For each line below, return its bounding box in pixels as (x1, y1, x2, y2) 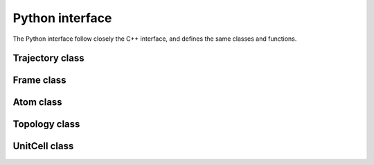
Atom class (12, 97, 62, 108)
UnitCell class (12, 140, 74, 152)
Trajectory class (12, 52, 84, 64)
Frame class (12, 75, 66, 86)
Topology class (12, 118, 80, 130)
